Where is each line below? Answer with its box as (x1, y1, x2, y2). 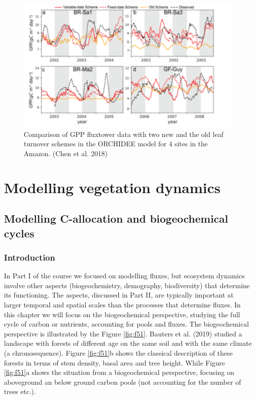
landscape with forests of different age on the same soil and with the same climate (4, 338, 252, 348)
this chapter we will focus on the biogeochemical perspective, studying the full (4, 309, 240, 319)
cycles (4, 225, 35, 240)
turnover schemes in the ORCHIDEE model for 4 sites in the (24, 138, 208, 149)
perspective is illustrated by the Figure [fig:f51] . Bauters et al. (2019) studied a (4, 328, 242, 338)
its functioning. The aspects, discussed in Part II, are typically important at (4, 290, 234, 300)
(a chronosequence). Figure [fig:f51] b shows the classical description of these (4, 347, 233, 358)
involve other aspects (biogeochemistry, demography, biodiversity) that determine (4, 280, 250, 290)
